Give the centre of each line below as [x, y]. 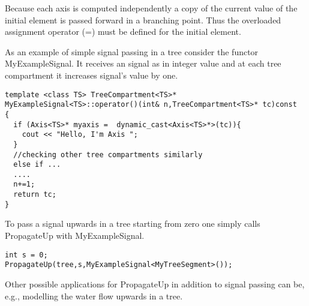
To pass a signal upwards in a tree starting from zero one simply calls [133, 223]
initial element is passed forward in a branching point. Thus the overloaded [143, 19]
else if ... [37, 165]
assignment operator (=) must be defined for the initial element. [123, 31]
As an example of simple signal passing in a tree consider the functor [132, 51]
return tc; [35, 195]
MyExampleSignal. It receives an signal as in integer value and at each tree [143, 63]
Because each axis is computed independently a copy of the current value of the [151, 8]
